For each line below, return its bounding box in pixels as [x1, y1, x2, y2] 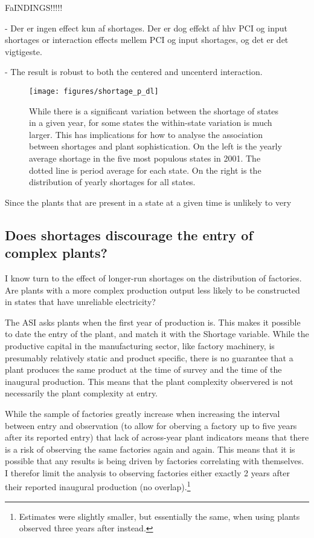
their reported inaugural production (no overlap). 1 [5, 479, 191, 493]
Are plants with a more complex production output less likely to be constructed [5, 283, 300, 296]
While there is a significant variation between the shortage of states [29, 104, 279, 117]
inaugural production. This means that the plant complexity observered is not [5, 375, 293, 387]
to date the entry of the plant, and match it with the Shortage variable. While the [5, 327, 309, 340]
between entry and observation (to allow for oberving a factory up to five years [5, 419, 297, 431]
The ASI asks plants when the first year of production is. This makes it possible [5, 315, 301, 328]
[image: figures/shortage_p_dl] [29, 87, 159, 96]
